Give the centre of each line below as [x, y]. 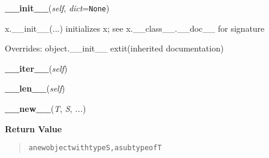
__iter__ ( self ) [36, 68]
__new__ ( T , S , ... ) [46, 109]
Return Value [34, 128]
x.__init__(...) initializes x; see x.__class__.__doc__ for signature [135, 28]
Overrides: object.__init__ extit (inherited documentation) [114, 48]
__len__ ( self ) [35, 88]
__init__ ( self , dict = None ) [57, 8]
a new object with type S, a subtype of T [95, 148]
